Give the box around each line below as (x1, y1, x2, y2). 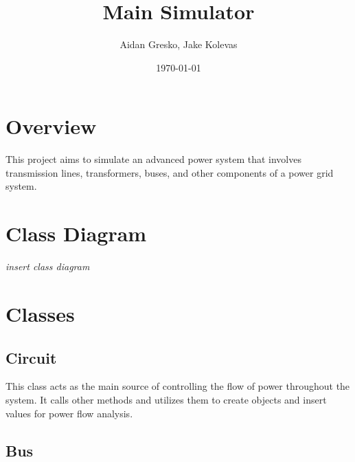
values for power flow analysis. (5, 406, 133, 420)
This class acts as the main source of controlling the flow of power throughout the (5, 379, 350, 393)
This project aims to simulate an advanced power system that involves (5, 152, 301, 166)
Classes (5, 299, 75, 327)
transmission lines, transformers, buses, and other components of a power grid (5, 165, 334, 179)
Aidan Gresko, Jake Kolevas (119, 37, 238, 52)
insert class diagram (5, 259, 90, 274)
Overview (5, 112, 97, 140)
